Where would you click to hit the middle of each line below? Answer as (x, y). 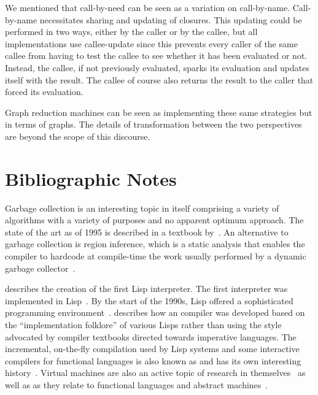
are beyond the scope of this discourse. (78, 136)
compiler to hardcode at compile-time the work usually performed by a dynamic (156, 256)
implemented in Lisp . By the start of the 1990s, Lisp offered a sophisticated (149, 300)
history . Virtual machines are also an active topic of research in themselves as (155, 373)
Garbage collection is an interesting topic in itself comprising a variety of (142, 208)
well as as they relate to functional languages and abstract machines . (137, 384)
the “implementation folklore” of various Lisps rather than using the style (143, 324)
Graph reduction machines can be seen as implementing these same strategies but (159, 112)
